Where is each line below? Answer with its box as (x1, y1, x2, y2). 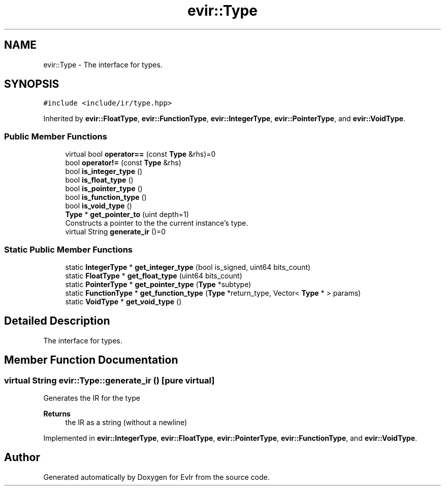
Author (4, 451, 40, 464)
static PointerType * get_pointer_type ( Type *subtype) (65, 279, 251, 289)
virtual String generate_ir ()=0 (65, 227, 166, 236)
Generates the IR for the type (43, 394, 140, 402)
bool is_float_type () (65, 176, 134, 185)
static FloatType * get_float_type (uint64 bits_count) (65, 271, 242, 280)
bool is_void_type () (65, 201, 132, 211)
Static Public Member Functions (4, 244, 133, 255)
